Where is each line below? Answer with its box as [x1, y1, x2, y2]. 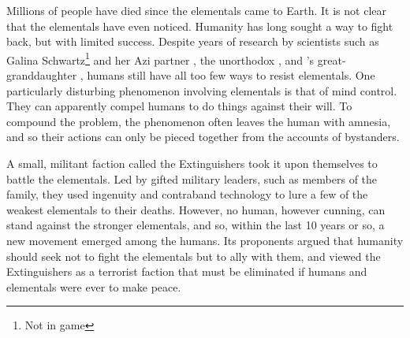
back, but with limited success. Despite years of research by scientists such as [6, 33, 379, 50]
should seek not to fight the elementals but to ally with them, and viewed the [6, 247, 381, 264]
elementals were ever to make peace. [6, 278, 181, 295]
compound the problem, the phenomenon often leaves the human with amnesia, [6, 113, 391, 129]
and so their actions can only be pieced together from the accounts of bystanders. [6, 128, 400, 145]
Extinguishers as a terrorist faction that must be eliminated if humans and [6, 263, 367, 280]
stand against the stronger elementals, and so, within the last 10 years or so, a [6, 217, 385, 233]
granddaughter [6, 67, 77, 84]
